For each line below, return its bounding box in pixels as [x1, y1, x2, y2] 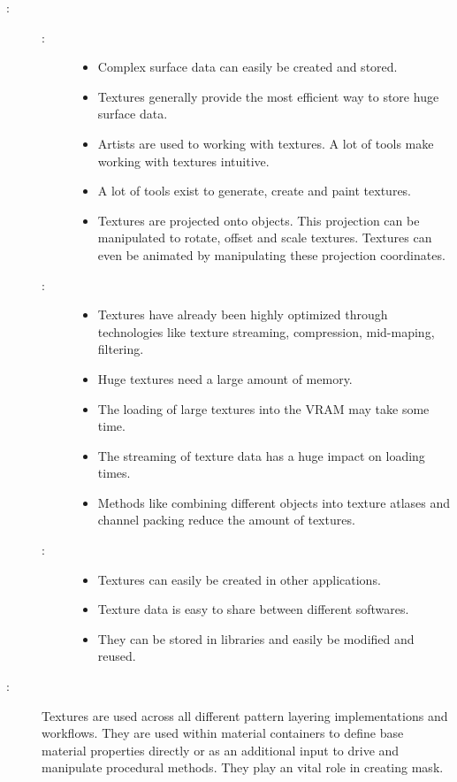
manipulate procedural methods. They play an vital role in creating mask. [42, 758, 444, 777]
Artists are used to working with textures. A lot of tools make [97, 134, 434, 152]
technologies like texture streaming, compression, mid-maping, [97, 322, 435, 341]
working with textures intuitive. [97, 151, 270, 170]
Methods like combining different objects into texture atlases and [97, 493, 451, 511]
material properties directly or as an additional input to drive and [42, 740, 400, 759]
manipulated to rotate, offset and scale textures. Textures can [97, 228, 432, 247]
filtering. [97, 340, 144, 358]
